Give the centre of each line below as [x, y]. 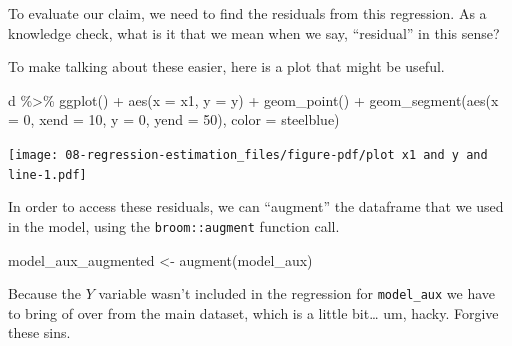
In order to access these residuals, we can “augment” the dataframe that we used [256, 206]
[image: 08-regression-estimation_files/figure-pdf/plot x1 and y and [248, 154]
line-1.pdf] [47, 174]
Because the [44, 293]
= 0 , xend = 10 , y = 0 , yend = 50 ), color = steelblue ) [174, 119]
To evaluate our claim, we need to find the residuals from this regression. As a [247, 13]
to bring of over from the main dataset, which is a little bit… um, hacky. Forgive [253, 312]
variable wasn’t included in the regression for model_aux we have [296, 293]
